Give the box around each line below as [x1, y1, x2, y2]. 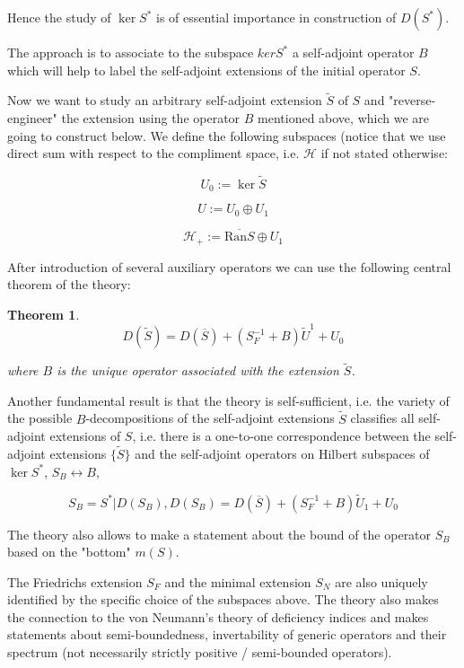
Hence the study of [7, 8, 111, 26]
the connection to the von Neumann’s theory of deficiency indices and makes [7, 607, 429, 626]
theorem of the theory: [7, 275, 131, 294]
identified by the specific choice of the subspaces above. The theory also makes [7, 590, 439, 609]
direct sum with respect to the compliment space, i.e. [7, 144, 300, 163]
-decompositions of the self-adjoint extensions [85, 409, 335, 427]
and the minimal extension [164, 572, 311, 591]
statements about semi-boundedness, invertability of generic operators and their [7, 625, 447, 644]
